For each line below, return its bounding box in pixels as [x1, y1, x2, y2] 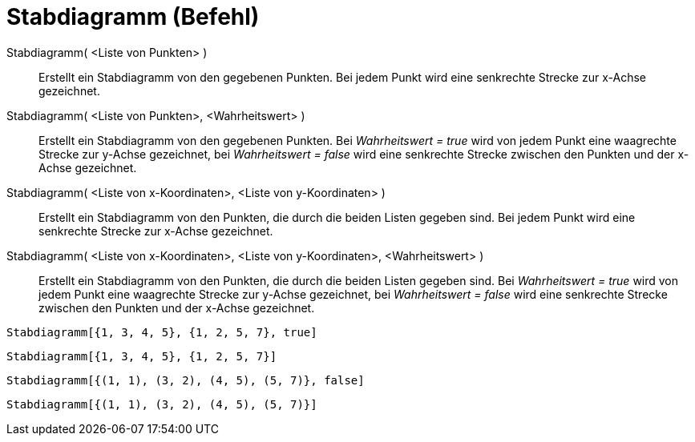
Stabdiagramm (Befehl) [6, 3, 260, 30]
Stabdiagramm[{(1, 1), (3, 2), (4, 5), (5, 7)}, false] [6, 373, 365, 387]
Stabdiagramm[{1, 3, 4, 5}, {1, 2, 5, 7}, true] [6, 325, 317, 339]
